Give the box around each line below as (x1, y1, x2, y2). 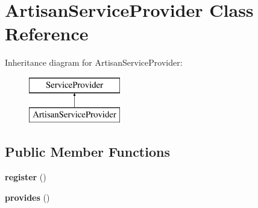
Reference (5, 21, 89, 46)
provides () (5, 191, 50, 203)
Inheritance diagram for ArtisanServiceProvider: (5, 56, 183, 69)
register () (5, 171, 46, 183)
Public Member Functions (5, 142, 170, 161)
